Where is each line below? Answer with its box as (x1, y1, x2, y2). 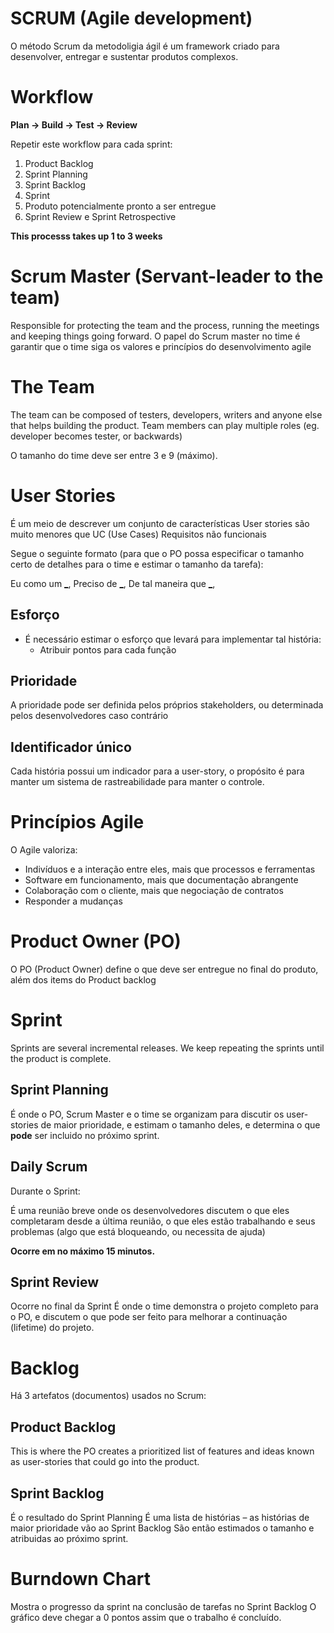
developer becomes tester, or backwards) (10, 430, 183, 442)
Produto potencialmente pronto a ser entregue (24, 200, 217, 212)
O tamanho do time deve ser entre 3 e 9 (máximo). (10, 449, 218, 461)
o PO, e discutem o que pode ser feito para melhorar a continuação (10, 1311, 288, 1323)
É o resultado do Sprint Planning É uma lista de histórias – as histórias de (10, 1511, 310, 1523)
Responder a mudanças (24, 895, 123, 907)
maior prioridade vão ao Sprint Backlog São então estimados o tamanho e (10, 1522, 315, 1534)
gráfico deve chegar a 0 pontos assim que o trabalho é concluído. (10, 1611, 282, 1623)
